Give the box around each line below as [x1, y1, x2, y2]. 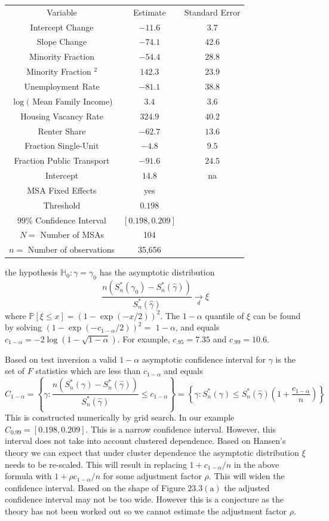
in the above [233, 458, 279, 470]
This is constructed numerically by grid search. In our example [5, 411, 235, 424]
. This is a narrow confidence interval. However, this [85, 422, 276, 435]
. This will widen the [208, 470, 285, 482]
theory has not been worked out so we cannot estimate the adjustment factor [5, 505, 287, 517]
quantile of [205, 309, 244, 321]
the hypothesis [5, 266, 58, 278]
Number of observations [27, 243, 115, 256]
